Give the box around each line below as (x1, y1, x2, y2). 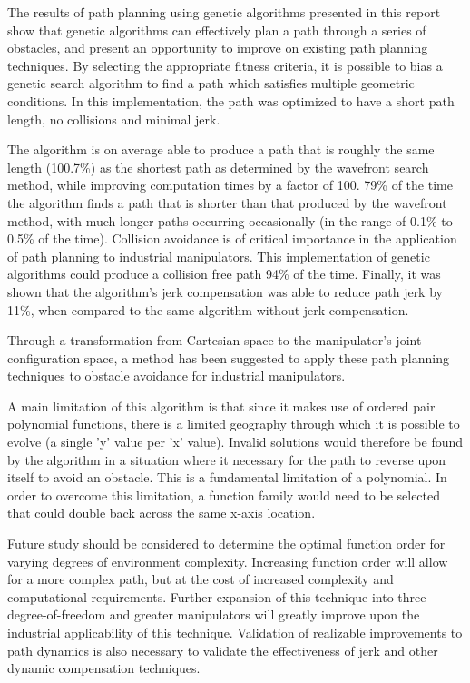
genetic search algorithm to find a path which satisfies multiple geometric (7, 74, 415, 93)
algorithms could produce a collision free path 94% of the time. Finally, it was (7, 264, 441, 283)
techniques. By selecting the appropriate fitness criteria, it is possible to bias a (7, 55, 443, 74)
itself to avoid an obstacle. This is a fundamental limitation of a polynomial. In (7, 468, 447, 487)
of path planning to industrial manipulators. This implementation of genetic (7, 246, 430, 265)
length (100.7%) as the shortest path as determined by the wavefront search (7, 157, 429, 176)
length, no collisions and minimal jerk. (7, 109, 220, 128)
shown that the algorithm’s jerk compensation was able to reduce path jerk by (7, 282, 443, 301)
